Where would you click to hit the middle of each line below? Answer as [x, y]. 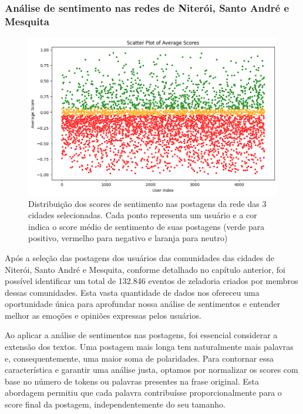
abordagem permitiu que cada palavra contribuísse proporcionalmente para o [143, 393]
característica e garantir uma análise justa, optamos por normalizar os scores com [151, 370]
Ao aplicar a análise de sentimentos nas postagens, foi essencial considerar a [141, 335]
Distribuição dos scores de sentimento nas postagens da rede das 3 [147, 203]
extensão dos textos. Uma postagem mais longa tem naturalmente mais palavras [149, 347]
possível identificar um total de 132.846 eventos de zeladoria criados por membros [151, 281]
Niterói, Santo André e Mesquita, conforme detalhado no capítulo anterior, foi [145, 269]
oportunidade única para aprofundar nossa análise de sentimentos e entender [143, 304]
